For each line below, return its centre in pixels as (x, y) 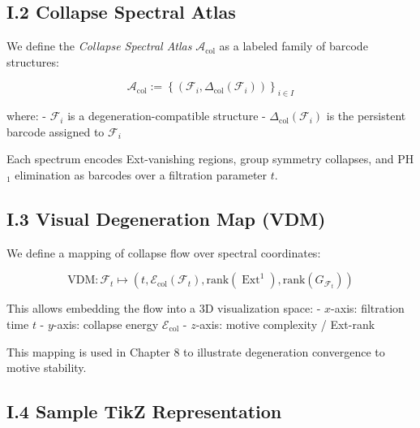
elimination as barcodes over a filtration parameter (141, 174)
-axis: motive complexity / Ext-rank (285, 324)
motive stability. (47, 367)
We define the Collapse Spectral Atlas (99, 46)
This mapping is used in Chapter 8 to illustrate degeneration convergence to (196, 351)
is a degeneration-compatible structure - (167, 116)
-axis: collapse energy (106, 324)
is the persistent (366, 116)
